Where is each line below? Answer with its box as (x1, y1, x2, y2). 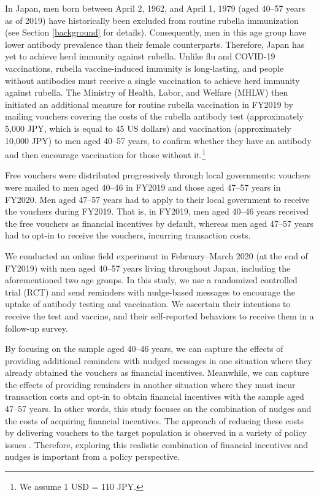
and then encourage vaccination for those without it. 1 (5, 147, 206, 161)
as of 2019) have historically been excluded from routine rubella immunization (5, 13, 299, 26)
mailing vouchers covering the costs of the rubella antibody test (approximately (5, 110, 304, 123)
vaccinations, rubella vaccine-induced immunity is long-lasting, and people (5, 61, 284, 74)
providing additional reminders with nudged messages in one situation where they (5, 354, 312, 367)
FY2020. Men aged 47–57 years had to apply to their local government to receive (5, 193, 310, 205)
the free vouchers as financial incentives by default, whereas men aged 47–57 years (5, 216, 313, 229)
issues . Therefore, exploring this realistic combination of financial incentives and (5, 438, 309, 451)
